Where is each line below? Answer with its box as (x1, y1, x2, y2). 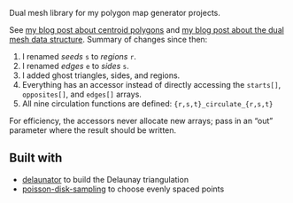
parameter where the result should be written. (9, 125, 177, 136)
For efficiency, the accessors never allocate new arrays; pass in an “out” (9, 115, 274, 126)
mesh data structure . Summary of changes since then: (9, 35, 208, 44)
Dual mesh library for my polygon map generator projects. (9, 8, 221, 18)
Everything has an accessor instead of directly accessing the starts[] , (21, 80, 281, 90)
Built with (9, 151, 63, 166)
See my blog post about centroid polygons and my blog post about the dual (9, 25, 285, 35)
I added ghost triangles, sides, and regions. (21, 70, 181, 81)
